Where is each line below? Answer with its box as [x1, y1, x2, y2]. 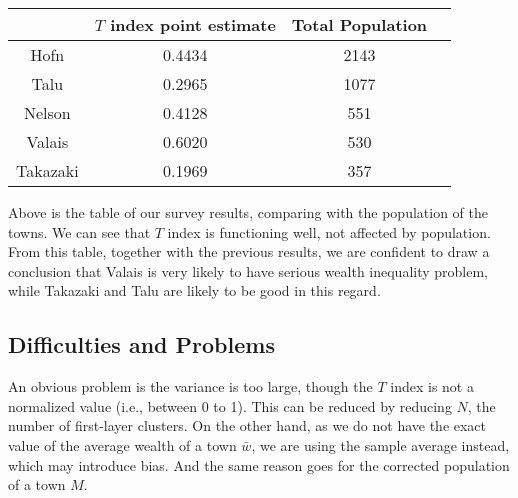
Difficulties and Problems [8, 329, 275, 360]
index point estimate [110, 13, 276, 36]
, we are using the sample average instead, [251, 434, 510, 455]
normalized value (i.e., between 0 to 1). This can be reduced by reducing [8, 395, 452, 416]
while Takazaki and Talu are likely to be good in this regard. [8, 280, 381, 301]
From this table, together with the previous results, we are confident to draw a [8, 241, 490, 262]
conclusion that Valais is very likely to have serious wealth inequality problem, [8, 260, 489, 281]
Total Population [291, 13, 428, 36]
